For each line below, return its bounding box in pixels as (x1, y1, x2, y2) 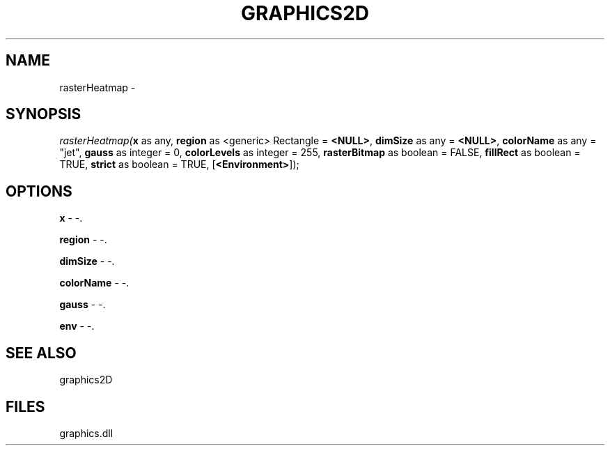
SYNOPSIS (6, 105, 81, 123)
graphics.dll (59, 427, 114, 439)
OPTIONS (6, 182, 72, 200)
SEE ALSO (6, 344, 77, 362)
